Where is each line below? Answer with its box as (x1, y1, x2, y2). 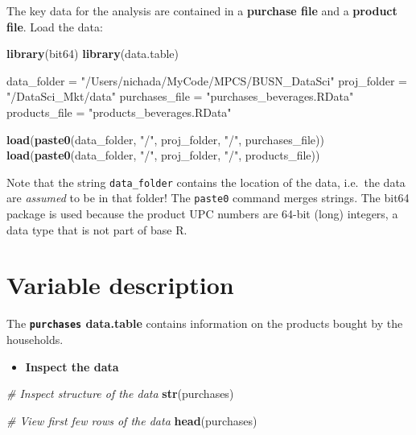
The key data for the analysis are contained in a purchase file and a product (6, 2, 397, 19)
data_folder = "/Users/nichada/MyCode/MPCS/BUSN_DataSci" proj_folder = (6, 72, 407, 89)
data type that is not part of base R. (6, 221, 187, 238)
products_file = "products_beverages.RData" (6, 103, 232, 120)
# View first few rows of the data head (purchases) (6, 412, 257, 429)
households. (6, 331, 64, 348)
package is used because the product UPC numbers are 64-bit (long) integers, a (6, 205, 398, 222)
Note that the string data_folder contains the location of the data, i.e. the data (6, 173, 406, 190)
